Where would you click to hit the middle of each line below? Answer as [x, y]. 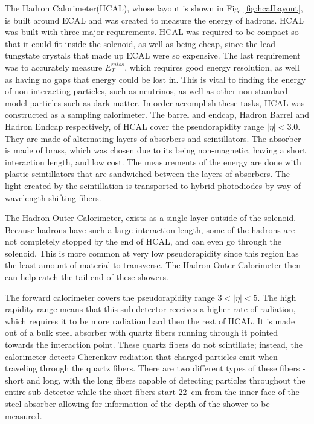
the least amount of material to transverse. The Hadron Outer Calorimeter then [153, 265]
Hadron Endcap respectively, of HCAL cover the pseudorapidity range [135, 126]
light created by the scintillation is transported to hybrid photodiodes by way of [153, 185]
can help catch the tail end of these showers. [87, 277]
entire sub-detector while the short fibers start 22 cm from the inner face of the [152, 392]
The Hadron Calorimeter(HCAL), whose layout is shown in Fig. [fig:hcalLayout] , [154, 8]
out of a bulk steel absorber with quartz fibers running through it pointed [142, 332]
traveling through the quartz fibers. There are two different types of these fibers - [155, 368]
